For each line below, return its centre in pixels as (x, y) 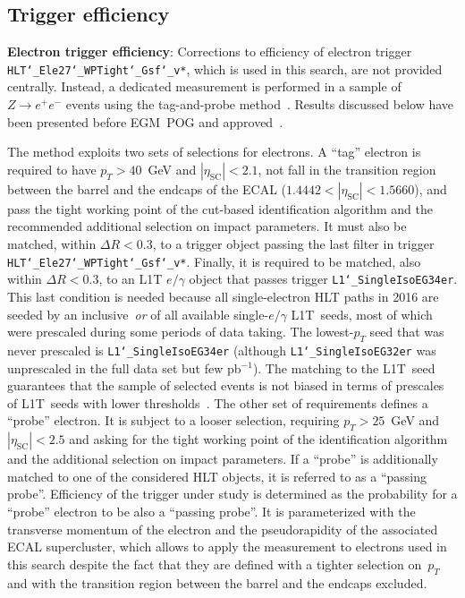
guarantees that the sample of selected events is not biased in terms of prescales (226, 385)
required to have (52, 169)
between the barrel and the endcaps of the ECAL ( (147, 188)
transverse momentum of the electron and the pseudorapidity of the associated (223, 529)
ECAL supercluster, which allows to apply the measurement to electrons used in (227, 547)
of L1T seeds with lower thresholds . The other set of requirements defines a (218, 402)
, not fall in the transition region (347, 169)
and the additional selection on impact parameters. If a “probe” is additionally (223, 459)
